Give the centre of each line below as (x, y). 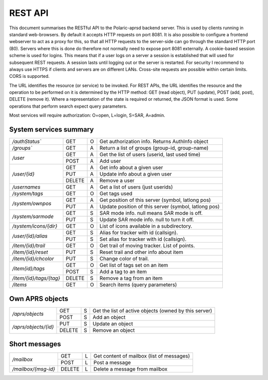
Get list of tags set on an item (134, 265)
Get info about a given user (131, 168)
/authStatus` (27, 141)
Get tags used (116, 193)
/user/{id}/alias (30, 236)
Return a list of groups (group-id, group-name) (154, 148)
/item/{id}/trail (29, 246)
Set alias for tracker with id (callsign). (143, 239)
